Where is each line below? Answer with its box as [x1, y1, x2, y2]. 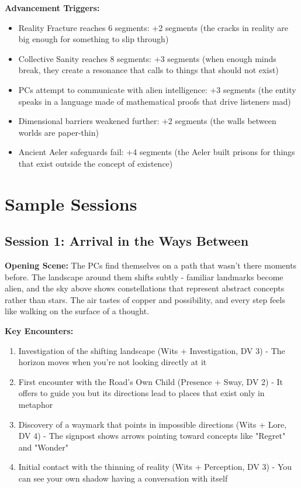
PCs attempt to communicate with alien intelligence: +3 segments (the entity [18, 83, 296, 95]
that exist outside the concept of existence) [18, 157, 173, 169]
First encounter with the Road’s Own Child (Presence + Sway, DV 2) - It [18, 375, 283, 387]
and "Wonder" [18, 441, 69, 453]
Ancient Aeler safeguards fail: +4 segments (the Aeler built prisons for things [18, 146, 295, 158]
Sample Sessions [5, 191, 137, 215]
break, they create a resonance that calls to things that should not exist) [18, 64, 279, 76]
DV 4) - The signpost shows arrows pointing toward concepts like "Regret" [18, 429, 286, 442]
